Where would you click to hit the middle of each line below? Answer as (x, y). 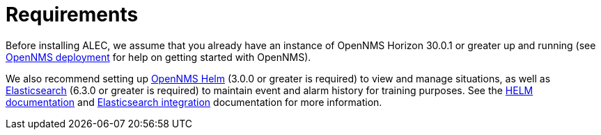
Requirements (72, 15)
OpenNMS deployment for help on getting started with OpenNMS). (158, 57)
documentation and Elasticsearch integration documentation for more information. (194, 102)
